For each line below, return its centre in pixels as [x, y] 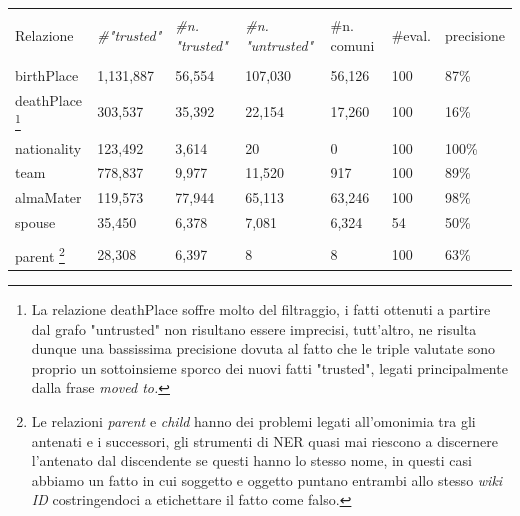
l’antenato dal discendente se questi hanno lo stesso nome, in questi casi [251, 460]
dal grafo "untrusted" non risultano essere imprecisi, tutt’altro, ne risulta [254, 328]
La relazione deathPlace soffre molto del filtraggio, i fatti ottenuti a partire [261, 309]
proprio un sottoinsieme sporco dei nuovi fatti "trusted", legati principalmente [269, 367]
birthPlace [47, 74]
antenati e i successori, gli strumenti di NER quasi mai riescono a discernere [264, 440]
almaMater [48, 197]
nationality [48, 147]
